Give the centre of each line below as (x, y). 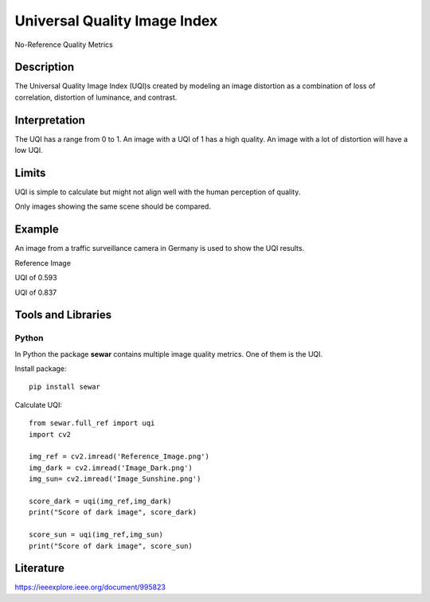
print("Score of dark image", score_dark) (113, 512)
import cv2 (50, 434)
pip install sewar (65, 387)
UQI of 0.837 (36, 292)
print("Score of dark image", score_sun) (111, 546)
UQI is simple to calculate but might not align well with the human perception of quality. (158, 192)
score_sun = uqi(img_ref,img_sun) (96, 535)
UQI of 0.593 (36, 278)
